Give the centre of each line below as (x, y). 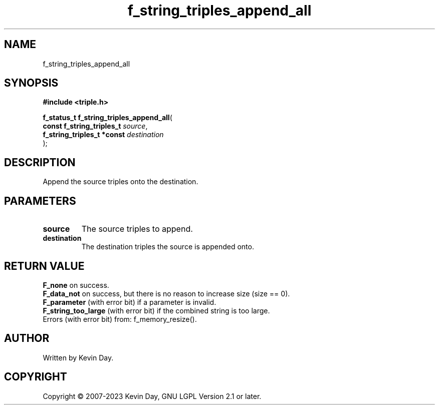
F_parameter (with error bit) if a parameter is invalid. (130, 302)
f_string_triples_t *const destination (103, 135)
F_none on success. (76, 285)
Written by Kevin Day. (78, 357)
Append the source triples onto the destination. (121, 182)
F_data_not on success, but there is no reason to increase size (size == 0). (166, 293)
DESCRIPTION (40, 162)
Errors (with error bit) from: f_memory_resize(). (120, 319)
